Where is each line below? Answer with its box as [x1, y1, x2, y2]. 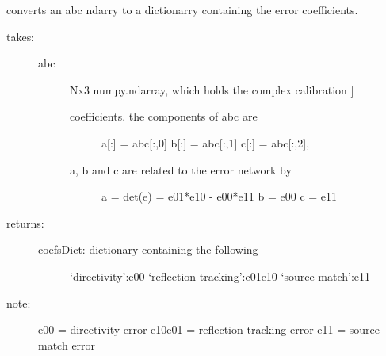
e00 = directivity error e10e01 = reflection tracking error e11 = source [38, 321, 380, 338]
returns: [6, 214, 44, 231]
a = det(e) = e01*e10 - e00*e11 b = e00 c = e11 [101, 188, 338, 205]
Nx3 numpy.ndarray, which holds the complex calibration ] [70, 81, 354, 98]
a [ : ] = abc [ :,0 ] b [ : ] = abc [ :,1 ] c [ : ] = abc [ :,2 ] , [101, 134, 310, 151]
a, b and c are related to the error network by [70, 161, 292, 178]
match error [38, 336, 96, 353]
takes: [6, 28, 35, 44]
